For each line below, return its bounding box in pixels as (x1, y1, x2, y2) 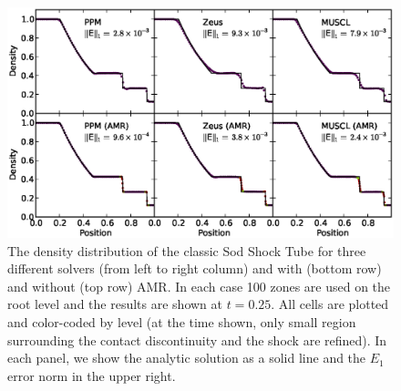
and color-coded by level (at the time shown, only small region (7, 312, 356, 331)
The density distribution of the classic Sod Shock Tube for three (7, 241, 366, 260)
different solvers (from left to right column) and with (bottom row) (7, 259, 382, 278)
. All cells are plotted (271, 294, 389, 314)
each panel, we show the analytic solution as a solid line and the (7, 348, 366, 367)
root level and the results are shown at (7, 294, 222, 314)
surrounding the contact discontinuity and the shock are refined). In (7, 330, 387, 349)
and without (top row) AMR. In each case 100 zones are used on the (7, 276, 391, 295)
